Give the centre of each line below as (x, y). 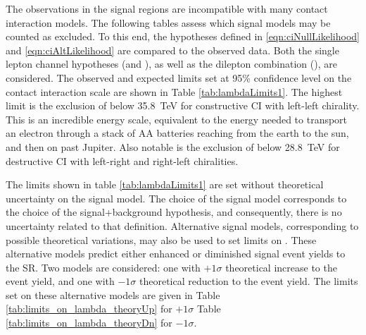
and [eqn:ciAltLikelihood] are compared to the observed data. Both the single (172, 50)
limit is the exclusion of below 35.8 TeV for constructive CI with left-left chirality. (183, 105)
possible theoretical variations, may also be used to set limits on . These (161, 239)
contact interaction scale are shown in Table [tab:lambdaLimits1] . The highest (174, 91)
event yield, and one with (60, 281)
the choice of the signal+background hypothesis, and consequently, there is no (174, 212)
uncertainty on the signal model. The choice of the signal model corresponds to (176, 198)
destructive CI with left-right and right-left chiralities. (122, 160)
